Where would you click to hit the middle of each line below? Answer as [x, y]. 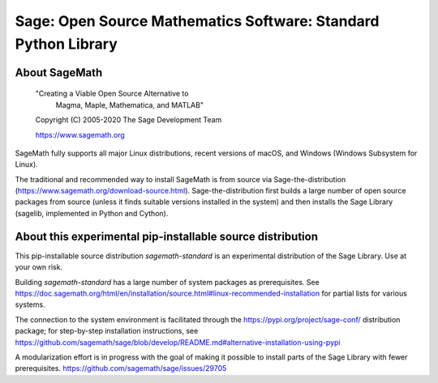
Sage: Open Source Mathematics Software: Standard [197, 21]
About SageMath [59, 72]
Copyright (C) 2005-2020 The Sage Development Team [129, 120]
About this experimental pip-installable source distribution [166, 236]
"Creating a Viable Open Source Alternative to [112, 94]
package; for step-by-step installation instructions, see [107, 331]
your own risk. [39, 267]
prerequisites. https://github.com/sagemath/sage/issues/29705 [121, 368]
